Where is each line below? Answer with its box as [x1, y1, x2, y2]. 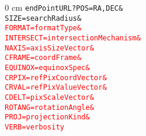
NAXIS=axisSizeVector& [5, 43, 94, 52]
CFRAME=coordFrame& [5, 53, 81, 62]
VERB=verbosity [5, 122, 65, 131]
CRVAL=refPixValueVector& [5, 83, 107, 92]
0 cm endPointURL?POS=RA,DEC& [5, 1, 123, 13]
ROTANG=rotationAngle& [5, 103, 94, 112]
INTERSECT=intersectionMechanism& [5, 33, 141, 42]
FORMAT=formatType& [5, 24, 81, 33]
